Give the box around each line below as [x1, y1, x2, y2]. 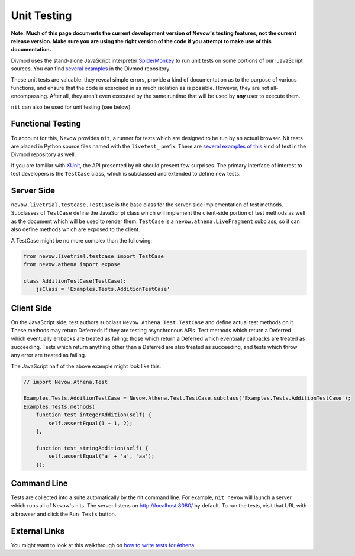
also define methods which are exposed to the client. [11, 226, 140, 233]
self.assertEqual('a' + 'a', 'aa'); [48, 453, 155, 460]
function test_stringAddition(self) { [35, 444, 149, 451]
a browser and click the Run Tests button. [11, 510, 117, 518]
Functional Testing [11, 119, 81, 129]
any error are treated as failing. [11, 352, 86, 359]
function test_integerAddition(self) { [35, 412, 152, 418]
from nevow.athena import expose [23, 261, 121, 267]
